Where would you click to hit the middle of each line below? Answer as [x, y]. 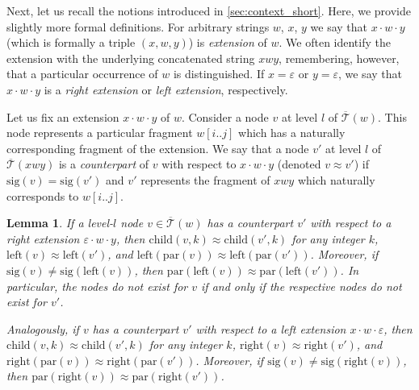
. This [392, 116]
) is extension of [228, 42]
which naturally [336, 179]
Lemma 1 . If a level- [60, 223]
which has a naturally [292, 133]
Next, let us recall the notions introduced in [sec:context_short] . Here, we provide [209, 10]
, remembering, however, [339, 58]
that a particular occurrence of [82, 74]
